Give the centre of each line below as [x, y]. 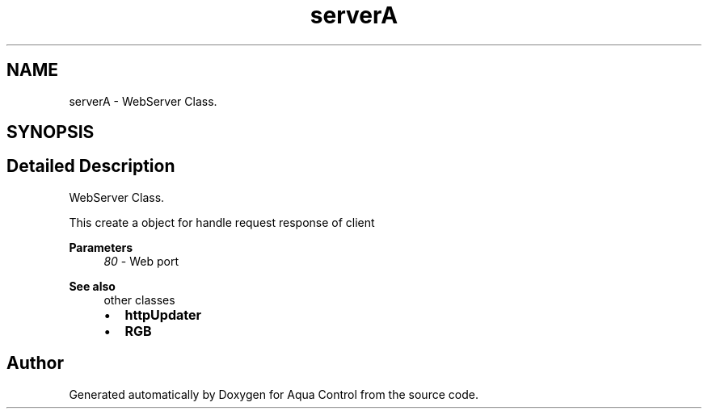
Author [35, 363]
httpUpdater [163, 314]
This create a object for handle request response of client [222, 222]
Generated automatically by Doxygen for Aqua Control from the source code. [274, 394]
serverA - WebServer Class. [143, 101]
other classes [139, 300]
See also [92, 286]
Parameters [101, 247]
